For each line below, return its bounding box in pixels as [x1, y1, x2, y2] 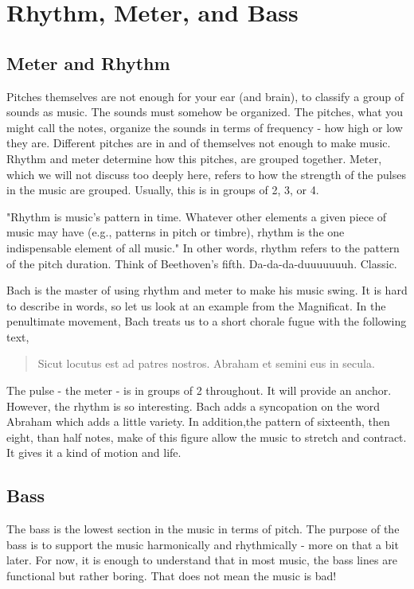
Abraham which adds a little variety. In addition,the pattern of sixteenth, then [6, 413, 390, 430]
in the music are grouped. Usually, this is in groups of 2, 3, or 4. [6, 181, 319, 198]
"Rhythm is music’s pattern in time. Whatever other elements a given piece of [6, 208, 387, 224]
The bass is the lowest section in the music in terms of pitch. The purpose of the [6, 521, 400, 537]
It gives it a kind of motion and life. [6, 444, 182, 461]
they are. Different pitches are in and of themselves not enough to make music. [6, 135, 391, 151]
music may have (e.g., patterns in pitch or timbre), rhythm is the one [6, 224, 345, 240]
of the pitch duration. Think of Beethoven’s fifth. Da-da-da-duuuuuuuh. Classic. [6, 255, 397, 271]
